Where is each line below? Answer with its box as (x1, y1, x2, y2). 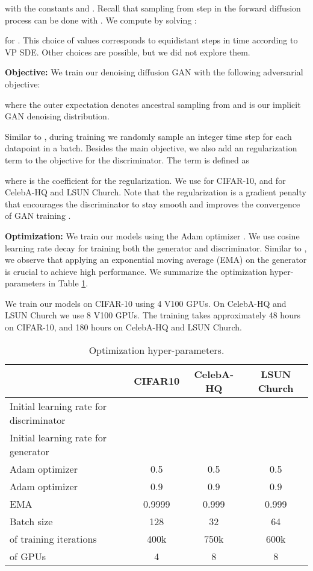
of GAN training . (5, 209, 71, 222)
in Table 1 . (48, 277, 88, 289)
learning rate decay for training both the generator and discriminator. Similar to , (5, 241, 307, 254)
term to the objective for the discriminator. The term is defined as (5, 153, 250, 166)
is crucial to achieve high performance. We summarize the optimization (5, 265, 267, 277)
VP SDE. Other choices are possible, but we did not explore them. (5, 45, 250, 58)
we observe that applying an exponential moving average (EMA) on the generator (5, 253, 307, 266)
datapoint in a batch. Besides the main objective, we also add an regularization (5, 142, 297, 154)
